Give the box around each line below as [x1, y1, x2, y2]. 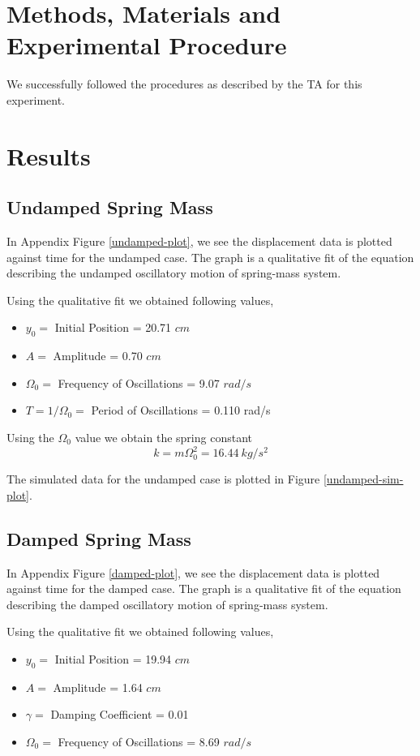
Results [6, 139, 91, 172]
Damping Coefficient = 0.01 [50, 706, 189, 723]
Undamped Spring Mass [6, 195, 213, 220]
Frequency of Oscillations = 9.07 [58, 374, 220, 391]
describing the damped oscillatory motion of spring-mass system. [6, 595, 328, 612]
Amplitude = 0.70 [53, 347, 143, 364]
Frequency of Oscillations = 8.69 [58, 732, 220, 750]
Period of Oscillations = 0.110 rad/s [91, 402, 271, 419]
